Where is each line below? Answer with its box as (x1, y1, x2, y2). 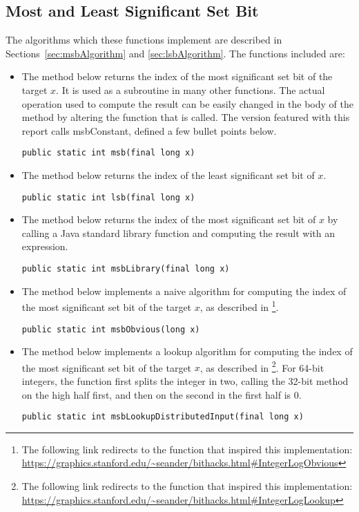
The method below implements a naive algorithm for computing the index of (21, 283, 347, 298)
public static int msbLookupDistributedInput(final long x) (21, 412, 304, 422)
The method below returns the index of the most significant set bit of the (21, 69, 333, 84)
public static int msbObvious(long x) (21, 324, 200, 334)
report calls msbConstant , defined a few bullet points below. (21, 123, 277, 138)
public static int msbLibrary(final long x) (21, 264, 230, 274)
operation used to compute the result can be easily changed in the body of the (21, 96, 353, 111)
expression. (21, 239, 68, 254)
